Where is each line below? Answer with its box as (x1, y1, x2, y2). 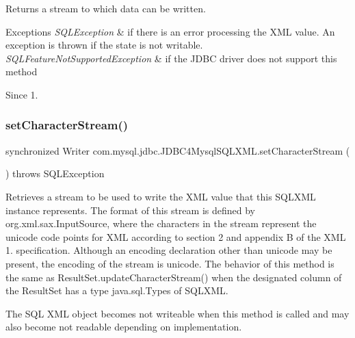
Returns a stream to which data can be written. (5, 1, 206, 15)
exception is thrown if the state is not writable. (5, 38, 203, 52)
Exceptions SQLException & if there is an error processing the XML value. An (5, 24, 335, 38)
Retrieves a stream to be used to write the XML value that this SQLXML (5, 189, 316, 203)
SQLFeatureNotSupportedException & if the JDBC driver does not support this (5, 51, 337, 65)
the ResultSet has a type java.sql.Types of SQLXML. (5, 283, 228, 298)
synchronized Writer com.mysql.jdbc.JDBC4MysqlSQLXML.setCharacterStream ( (5, 143, 350, 157)
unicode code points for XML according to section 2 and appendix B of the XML (5, 229, 346, 244)
